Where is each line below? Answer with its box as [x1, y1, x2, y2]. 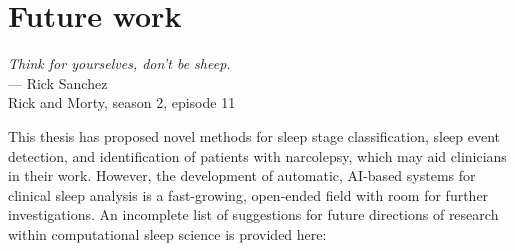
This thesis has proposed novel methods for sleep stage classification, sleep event [8, 125, 501, 146]
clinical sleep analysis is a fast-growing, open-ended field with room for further [8, 184, 489, 205]
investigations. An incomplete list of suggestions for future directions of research [8, 204, 499, 225]
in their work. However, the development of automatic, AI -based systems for [8, 165, 476, 186]
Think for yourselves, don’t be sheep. [8, 53, 231, 74]
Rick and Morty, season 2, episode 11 [8, 92, 236, 113]
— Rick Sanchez [8, 72, 108, 93]
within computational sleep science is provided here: [8, 223, 327, 244]
